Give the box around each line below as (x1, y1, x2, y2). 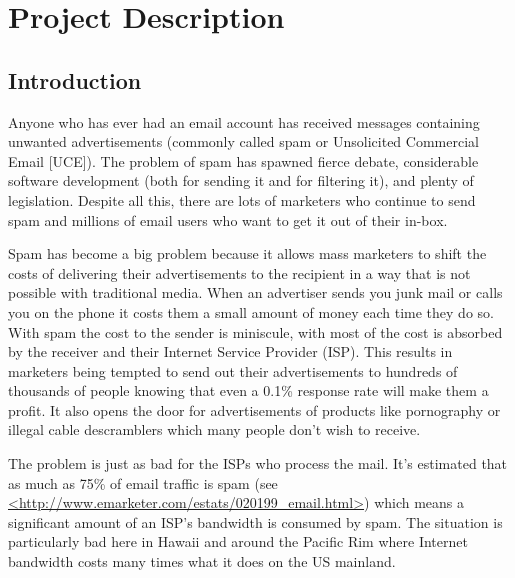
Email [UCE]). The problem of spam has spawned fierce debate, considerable (8, 150, 479, 171)
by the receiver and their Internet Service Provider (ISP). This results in (8, 341, 453, 362)
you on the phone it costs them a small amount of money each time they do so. (8, 301, 494, 322)
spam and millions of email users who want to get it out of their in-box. (8, 209, 448, 230)
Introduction (8, 64, 142, 95)
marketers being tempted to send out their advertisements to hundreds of (8, 360, 458, 381)
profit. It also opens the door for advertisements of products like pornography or (8, 399, 501, 420)
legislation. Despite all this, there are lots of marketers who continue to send (8, 189, 476, 210)
